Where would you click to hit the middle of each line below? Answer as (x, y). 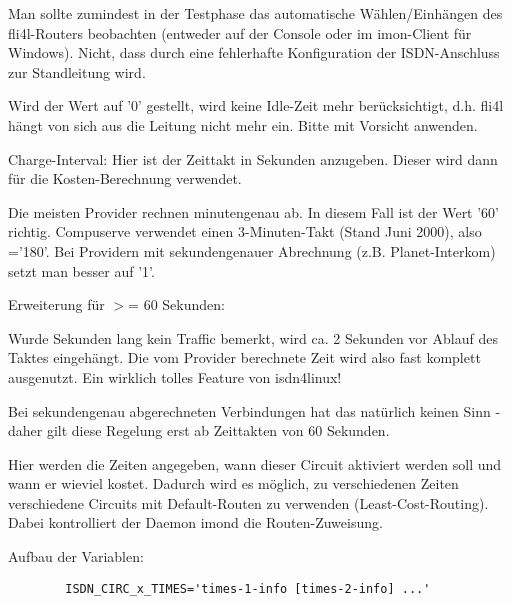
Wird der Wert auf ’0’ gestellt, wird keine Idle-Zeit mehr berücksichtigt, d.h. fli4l (256, 105)
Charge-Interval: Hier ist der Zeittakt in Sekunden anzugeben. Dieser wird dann (253, 158)
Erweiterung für (56, 304)
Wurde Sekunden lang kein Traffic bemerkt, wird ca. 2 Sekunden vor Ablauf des (253, 337)
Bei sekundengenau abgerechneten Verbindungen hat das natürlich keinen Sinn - (254, 410)
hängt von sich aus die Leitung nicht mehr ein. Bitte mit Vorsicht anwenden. (243, 124)
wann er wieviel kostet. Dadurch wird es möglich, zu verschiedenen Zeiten (233, 483)
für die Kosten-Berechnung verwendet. (125, 178)
